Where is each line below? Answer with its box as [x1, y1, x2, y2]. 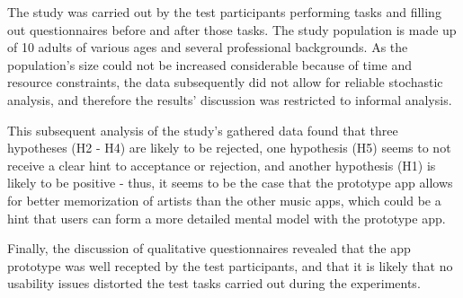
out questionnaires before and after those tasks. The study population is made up [7, 20, 457, 39]
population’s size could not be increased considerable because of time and [7, 55, 413, 74]
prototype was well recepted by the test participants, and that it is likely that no [7, 256, 453, 275]
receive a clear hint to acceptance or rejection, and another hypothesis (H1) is [7, 155, 436, 174]
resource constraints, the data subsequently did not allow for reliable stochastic [7, 73, 443, 92]
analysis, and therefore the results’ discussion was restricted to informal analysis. [7, 90, 452, 109]
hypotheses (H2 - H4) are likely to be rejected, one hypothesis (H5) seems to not [7, 138, 451, 157]
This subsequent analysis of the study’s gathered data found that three [7, 120, 398, 139]
